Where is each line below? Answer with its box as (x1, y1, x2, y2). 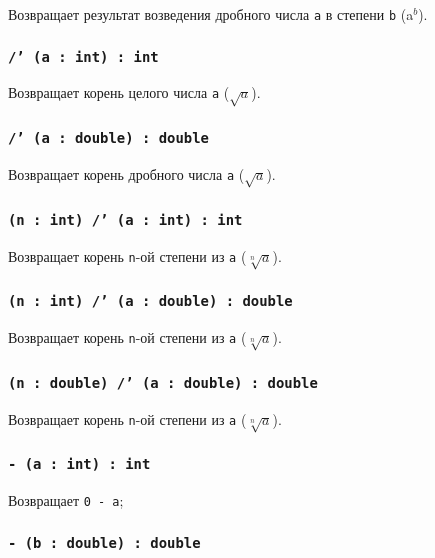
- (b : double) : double (8, 534, 201, 551)
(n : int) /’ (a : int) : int (8, 211, 243, 228)
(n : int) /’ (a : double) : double (8, 293, 293, 310)
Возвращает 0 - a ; (8, 490, 124, 511)
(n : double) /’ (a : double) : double (8, 374, 318, 391)
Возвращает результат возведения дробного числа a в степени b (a (8, 4, 414, 24)
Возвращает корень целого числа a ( (8, 82, 230, 103)
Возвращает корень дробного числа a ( (8, 163, 245, 184)
